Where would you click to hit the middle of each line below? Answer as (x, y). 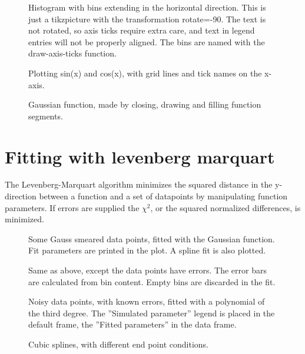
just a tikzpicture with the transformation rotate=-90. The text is (147, 19)
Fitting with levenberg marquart (140, 156)
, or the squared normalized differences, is (226, 207)
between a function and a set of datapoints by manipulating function (163, 196)
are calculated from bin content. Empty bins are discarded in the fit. (152, 281)
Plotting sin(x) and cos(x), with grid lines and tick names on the (145, 73)
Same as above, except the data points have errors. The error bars (147, 270)
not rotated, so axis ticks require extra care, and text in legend (142, 30)
